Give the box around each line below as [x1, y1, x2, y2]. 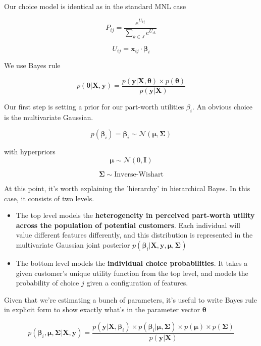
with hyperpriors [4, 146, 56, 157]
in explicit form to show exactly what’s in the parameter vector [4, 304, 200, 315]
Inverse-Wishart [114, 171, 164, 179]
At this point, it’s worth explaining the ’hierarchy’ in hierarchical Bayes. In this [4, 183, 250, 194]
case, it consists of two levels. [4, 193, 94, 203]
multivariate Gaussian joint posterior [16, 240, 130, 250]
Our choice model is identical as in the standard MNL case [4, 1, 186, 11]
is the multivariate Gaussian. [4, 111, 93, 122]
